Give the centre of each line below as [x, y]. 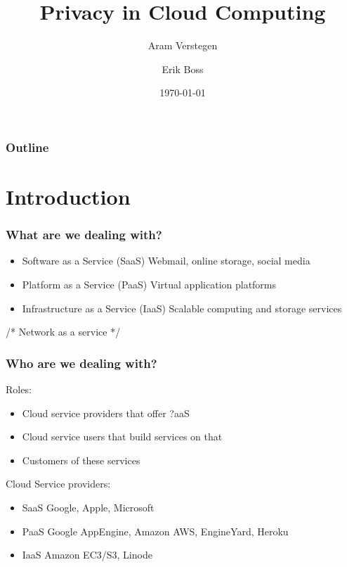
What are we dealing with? [84, 235]
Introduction [68, 197]
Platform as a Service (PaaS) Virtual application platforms [149, 285]
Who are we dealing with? [81, 363]
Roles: [19, 389]
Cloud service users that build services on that [122, 437]
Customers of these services [81, 460]
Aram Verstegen [183, 45]
